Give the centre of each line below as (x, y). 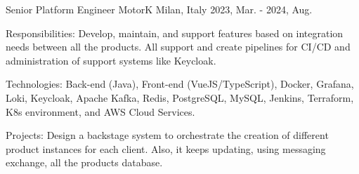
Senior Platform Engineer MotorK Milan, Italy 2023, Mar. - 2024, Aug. (159, 9)
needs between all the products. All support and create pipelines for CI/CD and (178, 47)
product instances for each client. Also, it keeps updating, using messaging (166, 148)
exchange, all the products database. (84, 162)
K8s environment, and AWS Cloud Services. (100, 111)
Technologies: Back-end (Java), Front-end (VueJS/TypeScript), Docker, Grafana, (180, 84)
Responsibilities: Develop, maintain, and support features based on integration (175, 33)
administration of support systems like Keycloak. (111, 60)
